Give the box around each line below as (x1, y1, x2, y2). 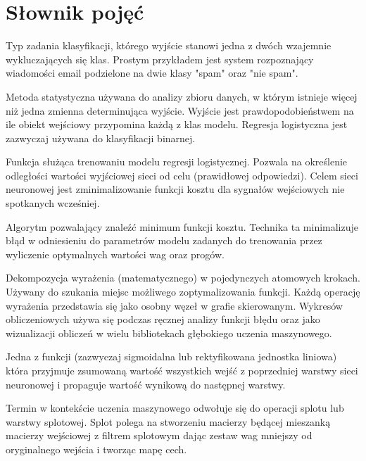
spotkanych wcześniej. (6, 196, 100, 210)
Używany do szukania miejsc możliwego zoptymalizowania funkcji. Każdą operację (6, 284, 360, 299)
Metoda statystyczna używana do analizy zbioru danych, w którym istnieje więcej (6, 89, 358, 103)
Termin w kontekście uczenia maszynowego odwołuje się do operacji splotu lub (6, 400, 344, 415)
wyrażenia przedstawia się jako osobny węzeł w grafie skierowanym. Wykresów (6, 298, 343, 312)
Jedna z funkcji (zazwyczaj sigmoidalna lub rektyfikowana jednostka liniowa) (6, 349, 337, 364)
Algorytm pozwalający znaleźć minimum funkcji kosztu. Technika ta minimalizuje (6, 219, 359, 234)
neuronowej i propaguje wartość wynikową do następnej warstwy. (6, 377, 286, 391)
